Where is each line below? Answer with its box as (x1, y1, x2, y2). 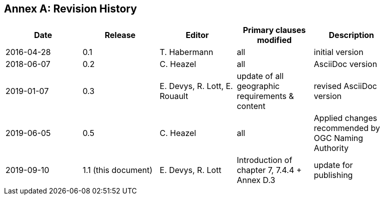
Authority (314, 143, 349, 153)
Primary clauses (243, 25, 306, 35)
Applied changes (314, 113, 378, 123)
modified (257, 35, 292, 45)
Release (104, 30, 136, 40)
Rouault (159, 91, 188, 101)
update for (314, 160, 353, 170)
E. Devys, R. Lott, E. (159, 81, 233, 91)
